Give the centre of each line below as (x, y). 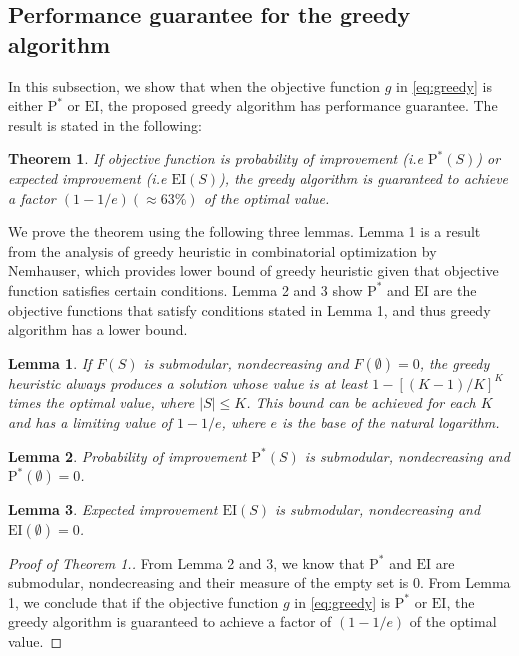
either (26, 105)
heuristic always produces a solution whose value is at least (188, 382)
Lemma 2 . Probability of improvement (127, 455)
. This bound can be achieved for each (361, 402)
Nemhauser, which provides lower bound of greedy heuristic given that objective (253, 270)
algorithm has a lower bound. (98, 329)
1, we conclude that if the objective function (143, 601)
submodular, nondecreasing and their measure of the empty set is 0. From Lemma (259, 582)
